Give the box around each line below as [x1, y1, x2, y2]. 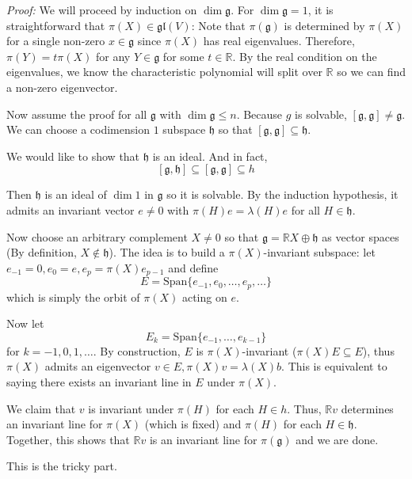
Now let [6, 315, 44, 332]
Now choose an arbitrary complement [6, 228, 188, 245]
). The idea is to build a [109, 244, 225, 260]
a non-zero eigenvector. [6, 78, 118, 95]
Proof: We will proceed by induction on [6, 2, 197, 17]
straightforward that [6, 17, 105, 33]
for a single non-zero [6, 32, 105, 49]
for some [162, 48, 204, 64]
